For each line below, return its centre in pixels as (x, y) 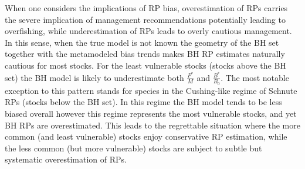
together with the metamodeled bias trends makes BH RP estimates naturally (145, 54)
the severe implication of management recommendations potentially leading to (145, 19)
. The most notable (255, 77)
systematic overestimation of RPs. (66, 159)
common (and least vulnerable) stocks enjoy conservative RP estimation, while (146, 136)
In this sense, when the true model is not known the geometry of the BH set (142, 42)
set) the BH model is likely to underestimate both (94, 77)
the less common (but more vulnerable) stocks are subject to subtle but (133, 148)
